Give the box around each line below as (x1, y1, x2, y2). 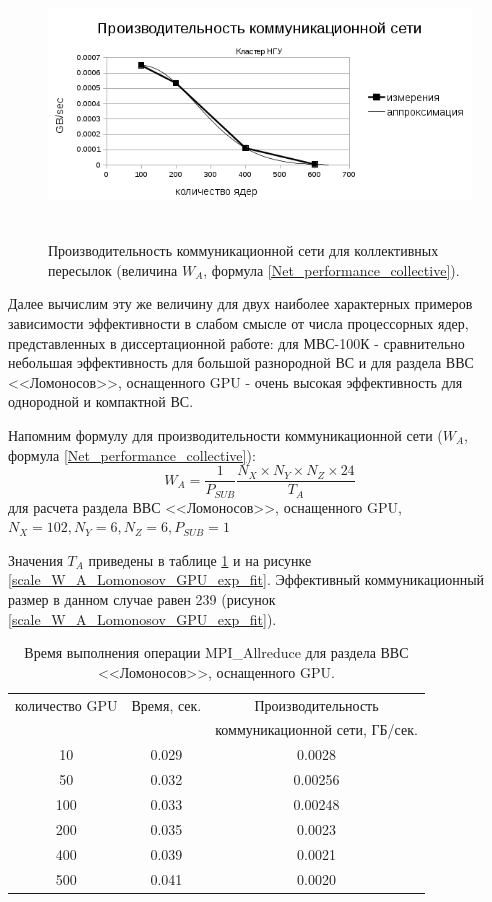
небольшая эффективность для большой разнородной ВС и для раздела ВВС (8, 352, 474, 373)
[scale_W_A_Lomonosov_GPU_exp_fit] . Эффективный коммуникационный (8, 569, 485, 590)
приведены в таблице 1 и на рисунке (88, 549, 312, 570)
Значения (8, 549, 63, 570)
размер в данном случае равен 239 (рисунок (8, 588, 276, 609)
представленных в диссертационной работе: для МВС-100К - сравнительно (8, 332, 465, 353)
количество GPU (15, 694, 118, 715)
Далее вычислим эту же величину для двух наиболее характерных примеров (8, 293, 473, 314)
